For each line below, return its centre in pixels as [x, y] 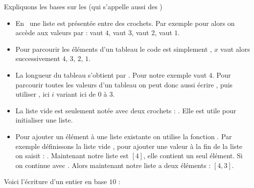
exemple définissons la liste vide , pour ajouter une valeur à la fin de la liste [129, 146]
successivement [38, 58]
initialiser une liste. [44, 120]
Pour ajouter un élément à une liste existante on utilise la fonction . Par [124, 136]
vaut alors [235, 49]
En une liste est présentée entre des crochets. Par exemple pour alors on [125, 23]
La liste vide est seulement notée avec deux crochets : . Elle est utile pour [126, 110]
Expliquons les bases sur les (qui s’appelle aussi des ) [83, 6]
